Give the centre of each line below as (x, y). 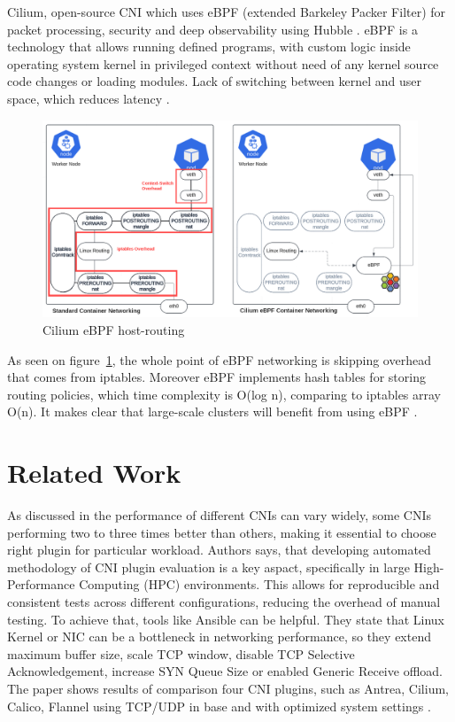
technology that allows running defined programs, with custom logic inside (209, 47)
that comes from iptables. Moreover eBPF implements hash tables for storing (216, 377)
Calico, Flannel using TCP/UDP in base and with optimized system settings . (219, 706)
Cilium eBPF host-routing (114, 329)
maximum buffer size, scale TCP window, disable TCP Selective (181, 653)
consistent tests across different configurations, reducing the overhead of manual (224, 601)
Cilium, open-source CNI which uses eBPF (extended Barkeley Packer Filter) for (227, 12)
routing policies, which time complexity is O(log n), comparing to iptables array (224, 394)
